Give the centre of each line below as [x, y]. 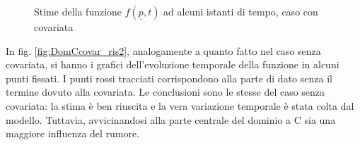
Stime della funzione [78, 11]
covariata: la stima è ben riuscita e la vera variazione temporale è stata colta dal [180, 105]
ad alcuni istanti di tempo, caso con [241, 11]
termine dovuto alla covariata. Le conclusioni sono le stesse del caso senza [166, 92]
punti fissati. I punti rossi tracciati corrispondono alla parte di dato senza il [169, 78]
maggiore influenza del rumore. [73, 133]
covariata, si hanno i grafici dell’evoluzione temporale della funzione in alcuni [173, 64]
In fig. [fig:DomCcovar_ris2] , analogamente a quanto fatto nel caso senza [163, 50]
